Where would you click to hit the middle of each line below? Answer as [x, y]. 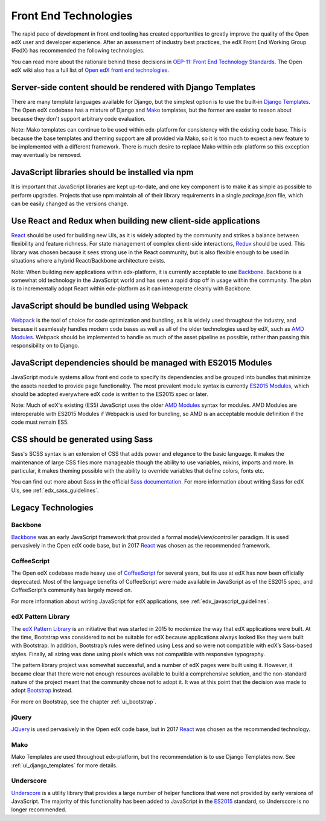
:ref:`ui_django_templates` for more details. [64, 765]
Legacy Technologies [52, 507]
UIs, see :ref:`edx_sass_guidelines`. [55, 490]
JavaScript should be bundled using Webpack [100, 306]
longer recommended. [39, 810]
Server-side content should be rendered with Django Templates [133, 87]
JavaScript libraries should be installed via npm [102, 172]
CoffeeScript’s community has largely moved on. [72, 590]
